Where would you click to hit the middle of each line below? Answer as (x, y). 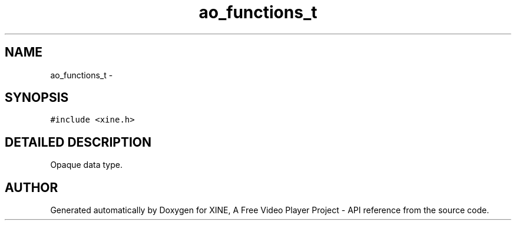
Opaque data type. (86, 165)
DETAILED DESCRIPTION (78, 142)
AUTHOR (32, 187)
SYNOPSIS (37, 98)
